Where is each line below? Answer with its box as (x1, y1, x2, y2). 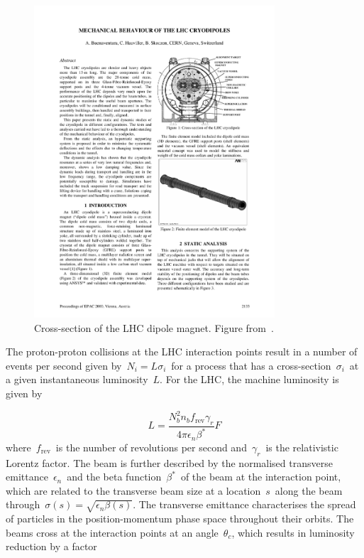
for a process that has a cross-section (171, 358, 331, 372)
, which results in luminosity (231, 525, 355, 540)
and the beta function (67, 469, 162, 484)
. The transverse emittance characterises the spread (133, 497, 356, 512)
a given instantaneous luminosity (6, 372, 148, 387)
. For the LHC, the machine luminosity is (160, 372, 339, 387)
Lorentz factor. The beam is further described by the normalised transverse (6, 455, 333, 470)
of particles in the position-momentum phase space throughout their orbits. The (6, 511, 354, 526)
